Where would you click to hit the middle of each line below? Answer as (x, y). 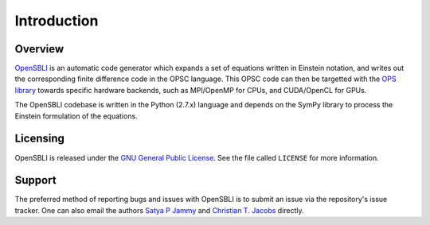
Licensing (40, 139)
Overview (39, 49)
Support (35, 180)
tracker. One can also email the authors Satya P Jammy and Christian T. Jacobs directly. (159, 210)
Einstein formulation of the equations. (76, 116)
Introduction (57, 21)
